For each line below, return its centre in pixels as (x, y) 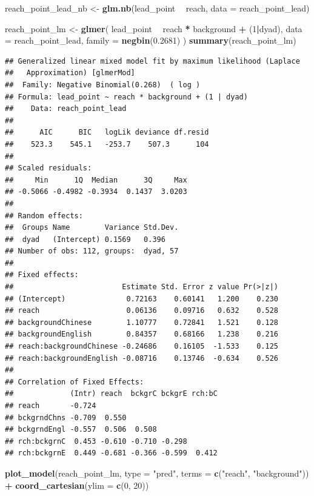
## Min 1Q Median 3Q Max (96, 180)
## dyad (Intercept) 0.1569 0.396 (85, 239)
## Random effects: (44, 216)
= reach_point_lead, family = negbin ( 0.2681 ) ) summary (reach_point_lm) (151, 40)
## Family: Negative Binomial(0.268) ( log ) (103, 85)
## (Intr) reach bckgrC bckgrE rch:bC (111, 394)
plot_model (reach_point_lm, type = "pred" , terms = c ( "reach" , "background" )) (157, 473)
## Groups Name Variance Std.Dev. (92, 228)
